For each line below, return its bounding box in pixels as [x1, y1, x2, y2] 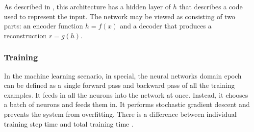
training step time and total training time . [4, 118, 133, 129]
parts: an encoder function [4, 21, 83, 31]
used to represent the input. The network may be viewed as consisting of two [4, 11, 235, 21]
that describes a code [179, 1, 243, 11]
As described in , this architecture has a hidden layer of [4, 1, 171, 11]
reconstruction [4, 30, 47, 40]
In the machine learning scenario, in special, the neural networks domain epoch [4, 70, 242, 80]
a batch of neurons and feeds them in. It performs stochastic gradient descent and [4, 99, 250, 109]
